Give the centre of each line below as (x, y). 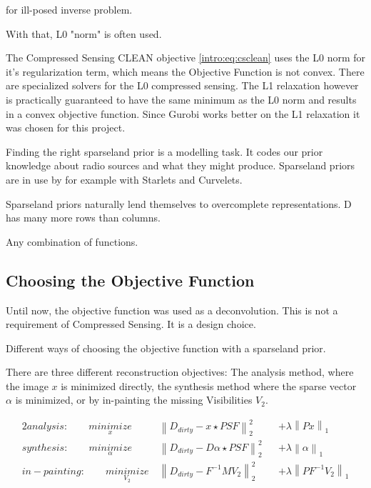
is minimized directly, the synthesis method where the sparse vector (209, 385)
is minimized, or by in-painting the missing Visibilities (134, 400)
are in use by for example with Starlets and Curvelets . (124, 179)
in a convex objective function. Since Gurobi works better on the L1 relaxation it (183, 113)
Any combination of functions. (72, 241)
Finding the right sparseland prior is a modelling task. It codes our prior (164, 151)
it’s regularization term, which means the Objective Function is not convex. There (185, 71)
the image (27, 385)
